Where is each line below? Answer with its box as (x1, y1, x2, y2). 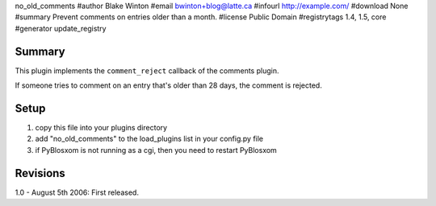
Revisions (15, 166, 66, 180)
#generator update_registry (15, 23, 107, 33)
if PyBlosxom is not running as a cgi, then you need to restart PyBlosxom (35, 145, 278, 154)
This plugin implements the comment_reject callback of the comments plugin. (15, 65, 279, 76)
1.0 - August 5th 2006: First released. (15, 187, 139, 197)
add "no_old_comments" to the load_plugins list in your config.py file (35, 134, 264, 144)
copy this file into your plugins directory (35, 122, 168, 132)
